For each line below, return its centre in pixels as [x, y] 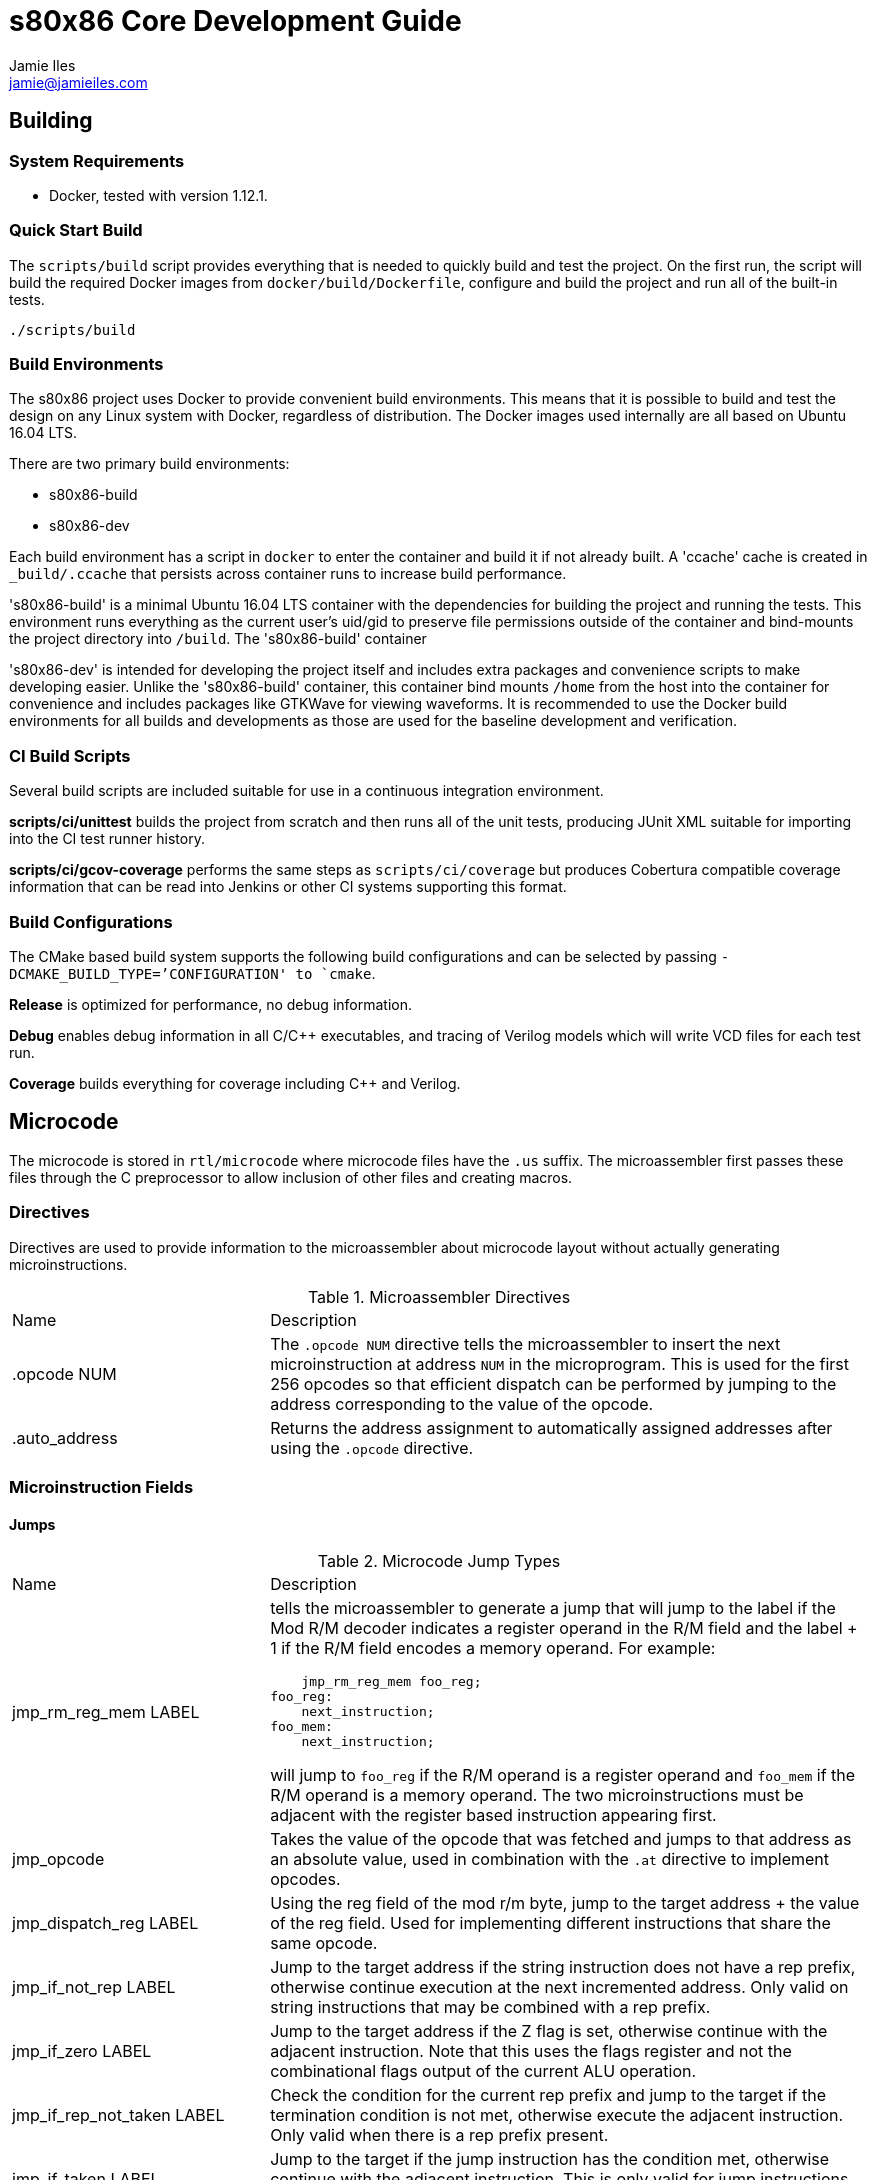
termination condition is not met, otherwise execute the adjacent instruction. [557, 2115]
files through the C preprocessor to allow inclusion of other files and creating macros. [291, 1177]
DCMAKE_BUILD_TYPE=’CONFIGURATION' [148, 973]
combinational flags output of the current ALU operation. [483, 2071]
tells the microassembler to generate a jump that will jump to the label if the [553, 1608]
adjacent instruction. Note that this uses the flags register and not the [531, 2051]
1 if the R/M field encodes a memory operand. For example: [493, 1648]
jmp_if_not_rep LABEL [94, 1987]
